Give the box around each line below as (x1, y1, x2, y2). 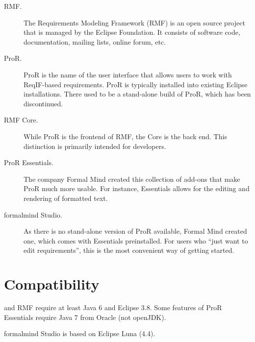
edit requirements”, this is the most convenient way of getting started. (24, 245, 234, 255)
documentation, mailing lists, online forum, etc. (24, 36, 166, 47)
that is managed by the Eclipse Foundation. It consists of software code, (24, 27, 240, 37)
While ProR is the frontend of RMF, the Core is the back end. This (24, 131, 227, 141)
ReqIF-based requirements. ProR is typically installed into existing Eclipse (24, 79, 248, 89)
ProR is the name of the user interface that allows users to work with (24, 69, 232, 79)
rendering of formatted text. (24, 193, 108, 203)
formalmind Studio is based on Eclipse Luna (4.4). (4, 328, 155, 339)
